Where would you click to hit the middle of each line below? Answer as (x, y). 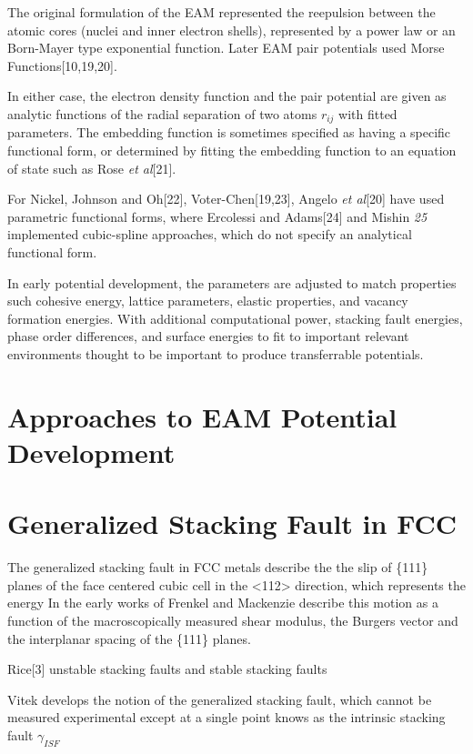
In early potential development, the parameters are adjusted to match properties (232, 282)
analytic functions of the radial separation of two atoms (162, 113)
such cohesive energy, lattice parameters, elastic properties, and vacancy (208, 301)
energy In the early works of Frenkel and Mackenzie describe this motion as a (223, 603)
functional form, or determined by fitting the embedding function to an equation (232, 151)
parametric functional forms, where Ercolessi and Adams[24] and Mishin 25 (217, 216)
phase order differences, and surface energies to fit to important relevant (208, 336)
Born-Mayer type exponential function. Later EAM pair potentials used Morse (226, 48)
